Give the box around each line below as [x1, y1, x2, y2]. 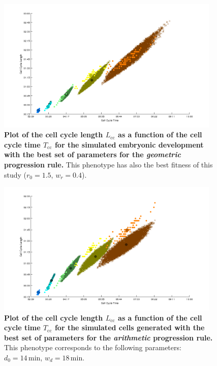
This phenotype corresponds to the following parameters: [4, 342, 181, 353]
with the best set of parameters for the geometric [4, 149, 181, 160]
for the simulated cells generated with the [54, 322, 205, 333]
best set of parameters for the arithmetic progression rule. [4, 332, 213, 343]
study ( [4, 169, 27, 180]
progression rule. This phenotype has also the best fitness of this [4, 159, 213, 170]
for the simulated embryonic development [54, 139, 204, 150]
